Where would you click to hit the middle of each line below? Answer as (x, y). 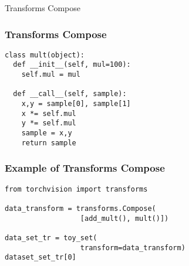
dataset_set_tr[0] (41, 258)
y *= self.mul (49, 123)
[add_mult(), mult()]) (124, 218)
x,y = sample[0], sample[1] (76, 104)
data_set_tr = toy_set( (51, 238)
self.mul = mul (51, 75)
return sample (49, 143)
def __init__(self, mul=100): (72, 65)
